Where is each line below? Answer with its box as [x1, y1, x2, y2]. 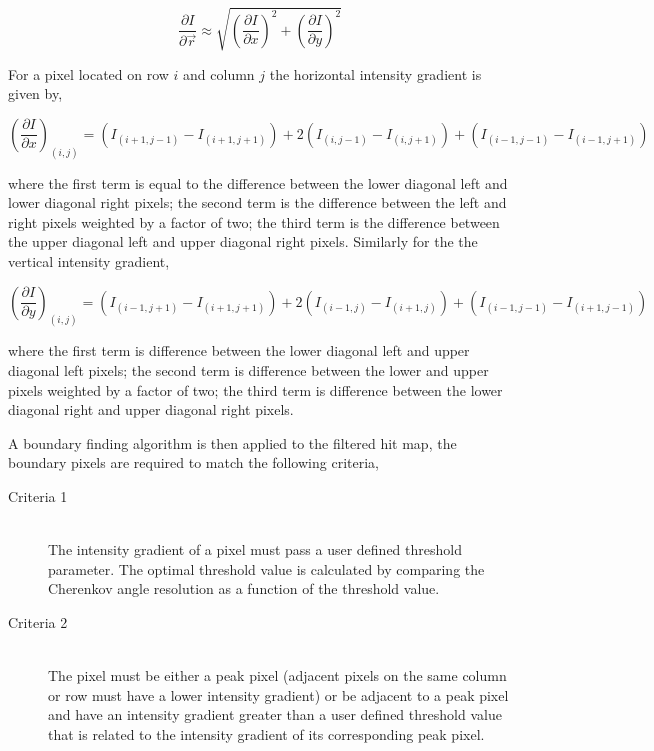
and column [183, 63, 255, 84]
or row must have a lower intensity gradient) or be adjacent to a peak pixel [48, 684, 509, 705]
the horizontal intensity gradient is [269, 63, 482, 84]
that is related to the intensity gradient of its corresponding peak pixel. [48, 723, 485, 744]
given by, [8, 83, 63, 104]
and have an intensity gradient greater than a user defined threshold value [48, 704, 502, 725]
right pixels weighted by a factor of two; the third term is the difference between [8, 211, 500, 232]
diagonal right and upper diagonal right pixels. [8, 399, 294, 420]
